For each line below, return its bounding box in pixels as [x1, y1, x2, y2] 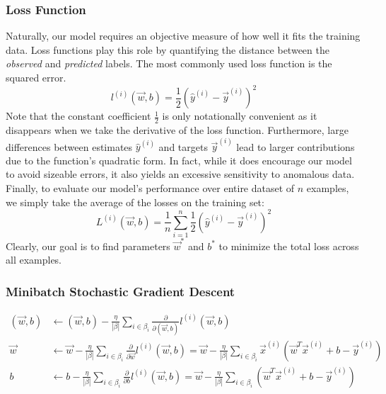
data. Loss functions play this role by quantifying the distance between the [6, 42, 329, 57]
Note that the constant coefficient [6, 108, 151, 123]
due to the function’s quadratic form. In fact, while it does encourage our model [6, 152, 352, 167]
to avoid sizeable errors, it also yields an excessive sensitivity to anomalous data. [6, 167, 355, 181]
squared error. [6, 70, 66, 84]
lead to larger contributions [236, 139, 355, 154]
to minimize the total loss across [218, 238, 359, 253]
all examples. [6, 252, 62, 267]
